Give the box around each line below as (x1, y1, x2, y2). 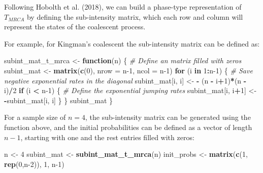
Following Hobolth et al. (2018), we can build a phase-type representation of (4, 2, 242, 12)
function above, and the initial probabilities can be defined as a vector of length (4, 121, 252, 132)
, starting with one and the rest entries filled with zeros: (20, 132, 194, 142)
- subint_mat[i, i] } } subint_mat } (4, 95, 113, 105)
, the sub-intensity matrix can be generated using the (85, 112, 251, 122)
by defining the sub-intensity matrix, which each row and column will (26, 11, 243, 22)
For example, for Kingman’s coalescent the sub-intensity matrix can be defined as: (4, 38, 260, 49)
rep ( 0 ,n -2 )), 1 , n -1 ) (4, 158, 64, 169)
